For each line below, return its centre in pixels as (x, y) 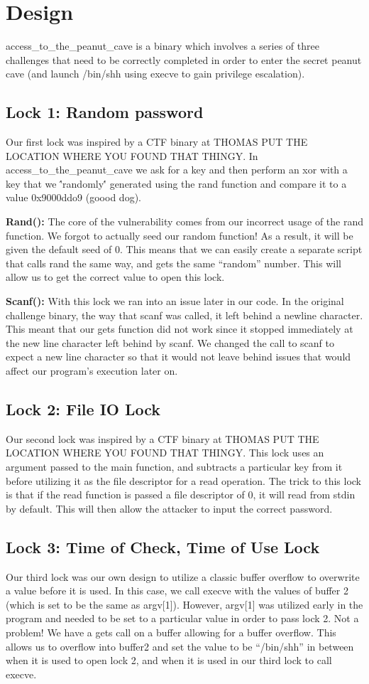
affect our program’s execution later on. (92, 371)
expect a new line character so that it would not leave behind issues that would (178, 357)
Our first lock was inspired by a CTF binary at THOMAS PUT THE (157, 142)
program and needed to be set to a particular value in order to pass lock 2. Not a (182, 618)
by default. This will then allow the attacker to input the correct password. (169, 508)
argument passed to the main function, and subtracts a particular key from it (174, 466)
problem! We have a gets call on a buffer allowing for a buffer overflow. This (171, 632)
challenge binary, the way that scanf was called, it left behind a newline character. (184, 315)
